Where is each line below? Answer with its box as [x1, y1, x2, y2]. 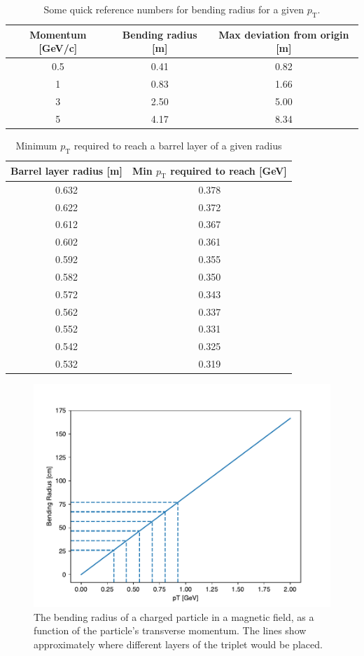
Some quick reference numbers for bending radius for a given [43, 2, 304, 16]
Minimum [15, 138, 57, 152]
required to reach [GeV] [170, 163, 287, 178]
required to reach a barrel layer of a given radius [73, 138, 282, 152]
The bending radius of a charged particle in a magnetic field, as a [34, 609, 314, 624]
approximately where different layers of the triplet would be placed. [34, 637, 323, 652]
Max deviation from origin [218, 27, 349, 41]
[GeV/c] [38, 41, 78, 55]
